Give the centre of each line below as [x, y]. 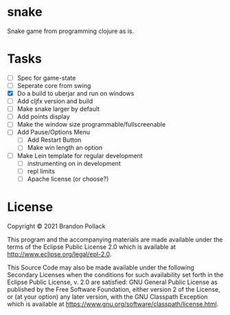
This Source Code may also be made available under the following [101, 267]
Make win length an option [65, 148]
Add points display [43, 117]
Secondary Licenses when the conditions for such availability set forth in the [115, 274]
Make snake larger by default [58, 109]
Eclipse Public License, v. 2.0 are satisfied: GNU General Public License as [112, 282]
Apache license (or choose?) [68, 179]
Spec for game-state [46, 78]
